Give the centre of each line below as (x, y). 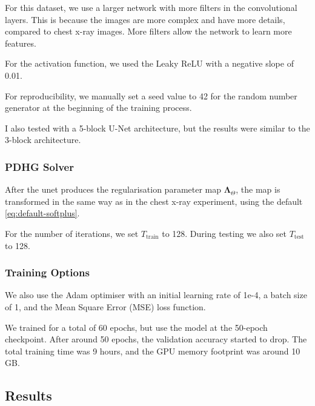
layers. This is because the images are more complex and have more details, (145, 19)
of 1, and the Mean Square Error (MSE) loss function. (105, 306)
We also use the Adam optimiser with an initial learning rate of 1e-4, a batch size (156, 295)
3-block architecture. (43, 140)
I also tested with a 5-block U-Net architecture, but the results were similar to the (157, 128)
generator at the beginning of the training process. (98, 108)
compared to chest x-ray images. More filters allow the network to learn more (148, 31)
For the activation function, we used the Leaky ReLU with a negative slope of (149, 63)
